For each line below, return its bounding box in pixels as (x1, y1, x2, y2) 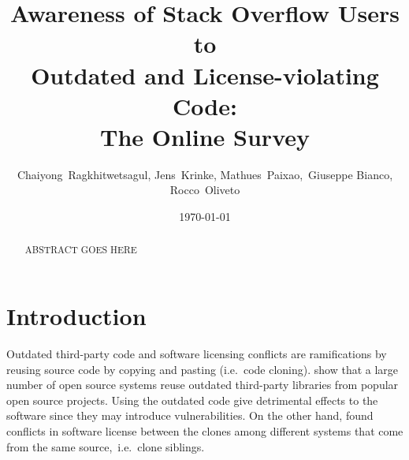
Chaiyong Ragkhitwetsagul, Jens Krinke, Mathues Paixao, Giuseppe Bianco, (17, 166, 393, 182)
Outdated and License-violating (31, 58, 379, 91)
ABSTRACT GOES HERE (24, 243, 137, 256)
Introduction (6, 300, 147, 332)
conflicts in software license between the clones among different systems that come (6, 423, 403, 439)
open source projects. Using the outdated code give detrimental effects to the (6, 391, 378, 408)
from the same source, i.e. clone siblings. (6, 438, 205, 454)
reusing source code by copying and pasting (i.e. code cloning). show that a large (6, 361, 399, 377)
